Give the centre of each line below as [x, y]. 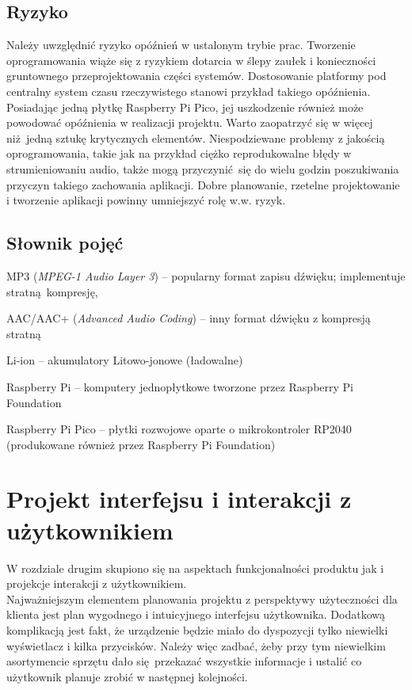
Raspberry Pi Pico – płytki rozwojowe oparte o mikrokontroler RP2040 [179, 429]
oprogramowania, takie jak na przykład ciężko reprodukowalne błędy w [179, 153]
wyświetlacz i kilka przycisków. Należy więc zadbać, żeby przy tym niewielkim [196, 645]
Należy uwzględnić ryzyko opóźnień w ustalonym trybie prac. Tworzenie [181, 45]
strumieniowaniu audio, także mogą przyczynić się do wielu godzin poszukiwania [203, 168]
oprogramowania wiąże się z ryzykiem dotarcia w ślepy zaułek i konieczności [191, 60]
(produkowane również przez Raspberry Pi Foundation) [141, 444]
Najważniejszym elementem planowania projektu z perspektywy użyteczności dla [202, 599]
